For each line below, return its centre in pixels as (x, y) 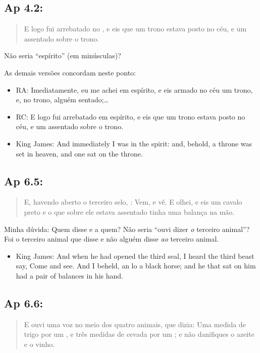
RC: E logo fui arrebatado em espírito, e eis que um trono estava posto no (131, 116)
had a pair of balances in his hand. (69, 275)
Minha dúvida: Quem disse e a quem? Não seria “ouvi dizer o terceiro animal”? (127, 229)
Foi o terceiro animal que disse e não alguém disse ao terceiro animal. (112, 239)
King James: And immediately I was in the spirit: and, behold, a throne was (134, 143)
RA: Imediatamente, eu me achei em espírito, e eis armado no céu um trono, (134, 89)
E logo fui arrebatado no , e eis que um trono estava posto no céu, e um (135, 29)
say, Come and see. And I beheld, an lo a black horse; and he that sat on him (136, 266)
